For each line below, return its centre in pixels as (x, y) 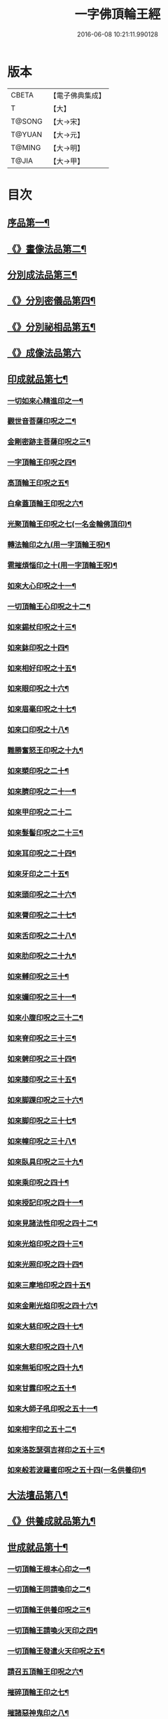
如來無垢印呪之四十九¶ (45, 1367)
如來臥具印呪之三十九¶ (45, 1161)
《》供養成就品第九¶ (51, 1522)
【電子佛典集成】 (78, 95)
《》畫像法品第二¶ (47, 249)
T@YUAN (27, 134)
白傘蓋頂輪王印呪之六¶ (45, 504)
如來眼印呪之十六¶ (38, 689)
